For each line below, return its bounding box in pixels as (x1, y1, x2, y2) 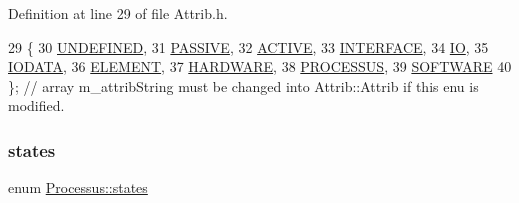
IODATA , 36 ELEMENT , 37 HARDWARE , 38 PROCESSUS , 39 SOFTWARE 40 (8, 56, 512, 77)
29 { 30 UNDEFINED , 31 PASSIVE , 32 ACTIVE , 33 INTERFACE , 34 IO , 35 (8, 36, 489, 57)
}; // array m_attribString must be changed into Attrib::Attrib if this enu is (8, 75, 479, 96)
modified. (8, 95, 65, 116)
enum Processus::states (8, 177, 148, 198)
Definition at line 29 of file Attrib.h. (8, 3, 228, 23)
